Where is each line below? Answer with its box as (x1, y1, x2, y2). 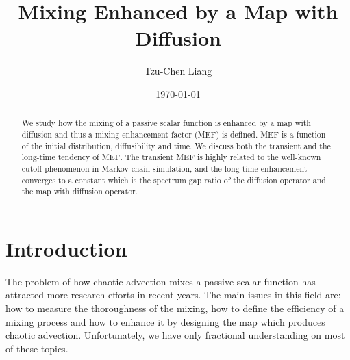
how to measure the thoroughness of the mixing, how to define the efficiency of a (5, 301, 345, 316)
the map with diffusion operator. (21, 185, 138, 197)
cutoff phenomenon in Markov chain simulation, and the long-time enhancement (21, 162, 308, 174)
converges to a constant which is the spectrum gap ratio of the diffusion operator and (21, 174, 326, 185)
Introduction (5, 234, 127, 262)
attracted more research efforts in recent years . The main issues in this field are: (5, 287, 341, 302)
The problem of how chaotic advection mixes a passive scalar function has (5, 274, 316, 288)
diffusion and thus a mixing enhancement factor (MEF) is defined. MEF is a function (21, 128, 326, 140)
